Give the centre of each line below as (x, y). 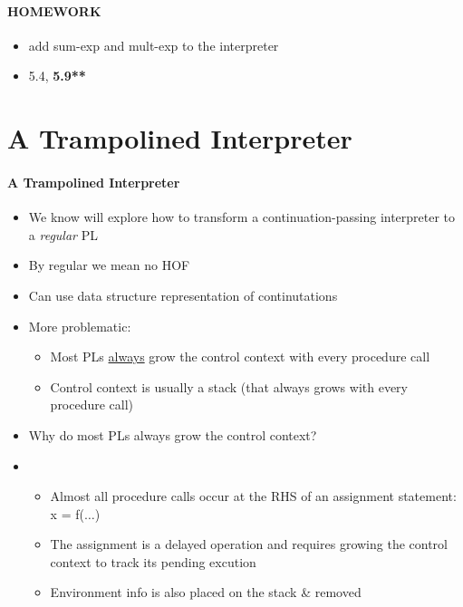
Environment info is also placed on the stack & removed (206, 592)
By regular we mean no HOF (109, 265)
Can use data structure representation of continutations (183, 295)
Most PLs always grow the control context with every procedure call (240, 356)
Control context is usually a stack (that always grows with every (229, 386)
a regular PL (63, 234)
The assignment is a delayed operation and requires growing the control (249, 544)
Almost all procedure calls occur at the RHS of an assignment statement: (253, 496)
